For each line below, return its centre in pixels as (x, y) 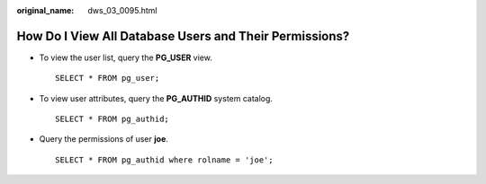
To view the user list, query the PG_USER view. (126, 57)
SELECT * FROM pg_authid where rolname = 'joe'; (164, 160)
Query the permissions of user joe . (103, 139)
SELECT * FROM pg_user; (108, 78)
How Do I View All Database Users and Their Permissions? (183, 36)
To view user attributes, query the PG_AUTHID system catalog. (156, 98)
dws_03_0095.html (122, 10)
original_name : (45, 10)
